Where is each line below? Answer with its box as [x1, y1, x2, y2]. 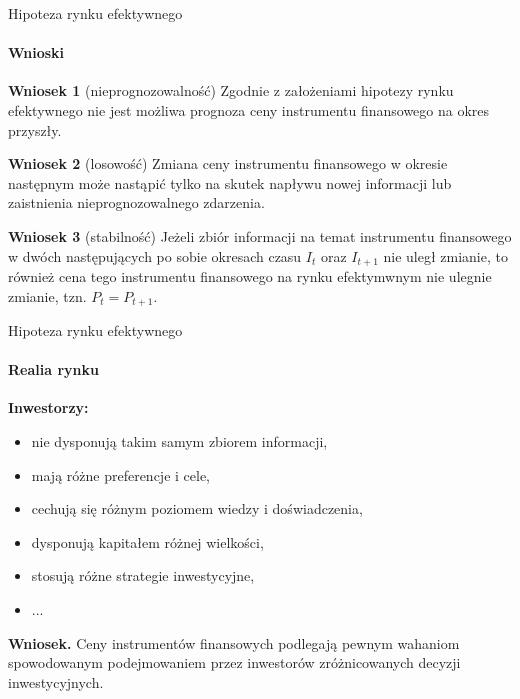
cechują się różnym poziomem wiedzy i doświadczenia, [31, 498, 363, 519]
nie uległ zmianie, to [383, 245, 508, 266]
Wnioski [8, 42, 65, 63]
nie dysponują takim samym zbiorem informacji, [31, 431, 328, 452]
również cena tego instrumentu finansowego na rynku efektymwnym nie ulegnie [8, 266, 492, 286]
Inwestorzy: [8, 397, 89, 418]
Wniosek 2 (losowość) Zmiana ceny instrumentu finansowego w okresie [8, 153, 448, 174]
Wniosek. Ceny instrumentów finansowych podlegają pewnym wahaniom [8, 632, 460, 653]
